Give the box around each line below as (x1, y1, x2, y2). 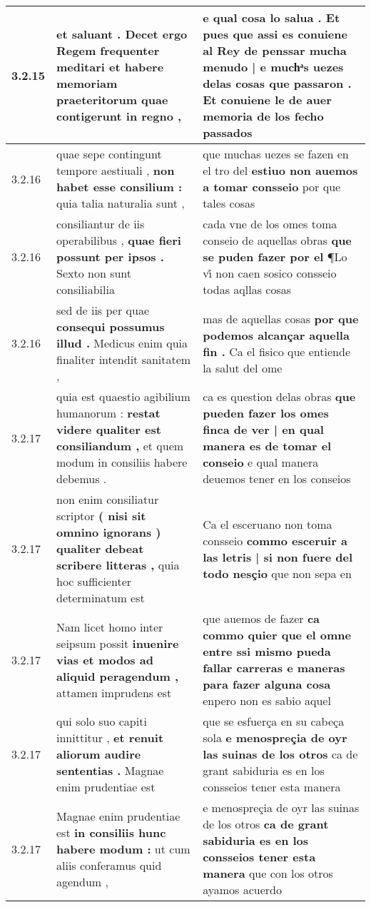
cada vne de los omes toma (203, 216, 337, 232)
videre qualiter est (56, 421, 161, 437)
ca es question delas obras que (203, 388, 356, 405)
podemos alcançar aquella (203, 326, 350, 343)
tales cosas (203, 195, 255, 211)
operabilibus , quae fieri (56, 232, 181, 248)
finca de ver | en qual (203, 421, 324, 437)
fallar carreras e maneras (203, 659, 345, 676)
